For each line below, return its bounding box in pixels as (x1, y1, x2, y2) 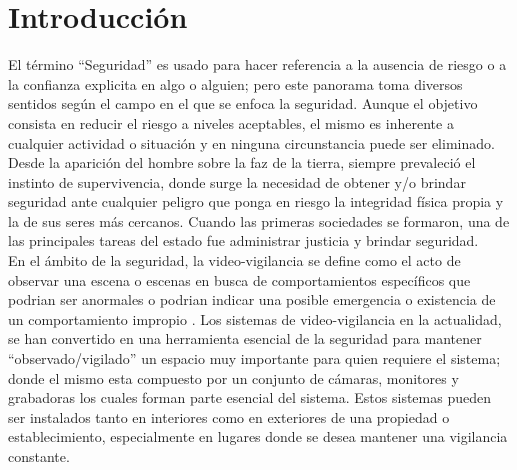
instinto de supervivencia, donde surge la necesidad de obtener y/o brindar (8, 171, 466, 192)
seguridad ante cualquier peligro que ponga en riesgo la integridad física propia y (8, 191, 504, 212)
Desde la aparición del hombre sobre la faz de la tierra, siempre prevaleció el (8, 152, 476, 173)
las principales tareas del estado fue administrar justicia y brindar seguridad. (8, 230, 479, 251)
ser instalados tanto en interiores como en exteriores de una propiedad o (8, 406, 450, 427)
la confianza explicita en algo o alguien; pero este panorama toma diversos (8, 73, 463, 94)
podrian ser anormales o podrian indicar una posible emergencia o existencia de (8, 289, 496, 310)
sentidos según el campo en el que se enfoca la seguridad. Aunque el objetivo (8, 93, 478, 114)
